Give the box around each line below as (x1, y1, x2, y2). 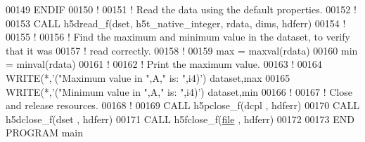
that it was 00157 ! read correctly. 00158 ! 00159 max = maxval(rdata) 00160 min (6, 43, 358, 57)
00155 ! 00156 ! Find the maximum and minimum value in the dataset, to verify (6, 29, 350, 44)
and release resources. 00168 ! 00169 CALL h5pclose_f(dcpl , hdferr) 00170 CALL (6, 98, 359, 113)
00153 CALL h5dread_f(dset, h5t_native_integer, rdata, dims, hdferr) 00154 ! (6, 15, 346, 30)
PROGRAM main (6, 125, 83, 140)
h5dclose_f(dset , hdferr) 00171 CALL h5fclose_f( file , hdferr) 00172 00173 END (6, 111, 354, 126)
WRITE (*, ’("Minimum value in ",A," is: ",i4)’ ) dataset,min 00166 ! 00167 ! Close (6, 84, 352, 99)
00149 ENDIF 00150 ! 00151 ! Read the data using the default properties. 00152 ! (6, 2, 357, 16)
